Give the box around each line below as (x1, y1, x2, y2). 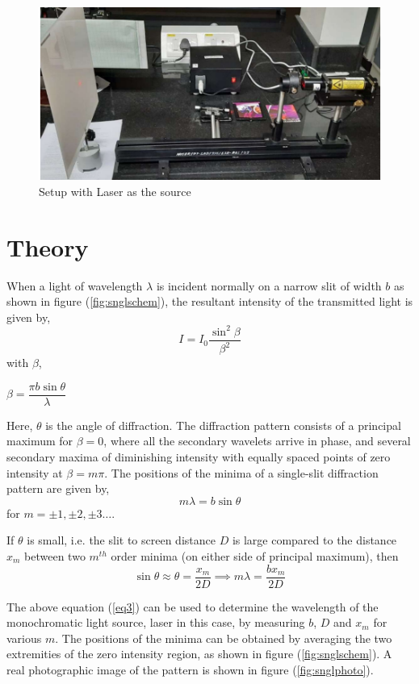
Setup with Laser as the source (39, 182, 191, 199)
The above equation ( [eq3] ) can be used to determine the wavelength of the (6, 598, 379, 615)
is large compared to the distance (232, 532, 397, 548)
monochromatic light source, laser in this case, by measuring (6, 614, 305, 631)
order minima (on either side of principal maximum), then (111, 548, 399, 565)
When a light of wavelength (6, 277, 143, 294)
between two (24, 548, 86, 565)
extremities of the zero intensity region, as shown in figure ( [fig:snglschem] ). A (6, 645, 392, 662)
